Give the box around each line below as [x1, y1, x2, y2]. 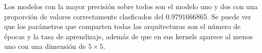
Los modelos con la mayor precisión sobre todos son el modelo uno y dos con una [4, 1, 258, 11]
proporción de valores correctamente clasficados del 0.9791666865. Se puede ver [4, 11, 251, 21]
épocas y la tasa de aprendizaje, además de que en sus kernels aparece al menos [4, 31, 253, 41]
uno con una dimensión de [4, 41, 86, 51]
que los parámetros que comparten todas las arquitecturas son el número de [4, 21, 241, 32]
